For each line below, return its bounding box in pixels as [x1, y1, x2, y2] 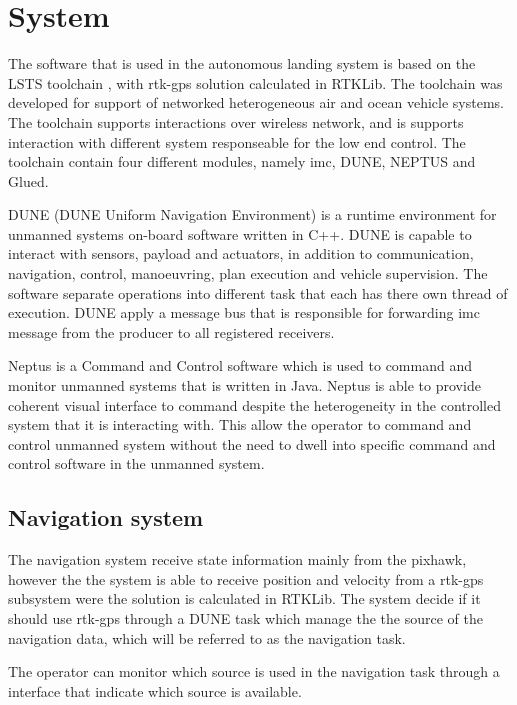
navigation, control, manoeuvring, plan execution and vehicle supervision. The [8, 263, 488, 284]
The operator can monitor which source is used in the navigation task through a [8, 661, 500, 682]
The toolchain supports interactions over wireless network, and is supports [8, 111, 464, 132]
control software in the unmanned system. [8, 453, 265, 474]
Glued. [8, 170, 49, 191]
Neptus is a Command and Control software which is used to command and [8, 355, 472, 376]
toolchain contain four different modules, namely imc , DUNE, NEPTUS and [8, 151, 476, 172]
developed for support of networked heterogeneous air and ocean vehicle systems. [8, 92, 505, 113]
